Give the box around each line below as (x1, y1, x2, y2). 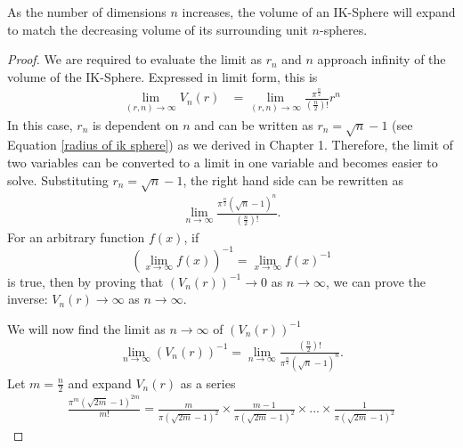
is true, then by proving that (7, 272, 164, 290)
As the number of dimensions (7, 3, 167, 20)
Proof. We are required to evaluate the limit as (7, 50, 262, 69)
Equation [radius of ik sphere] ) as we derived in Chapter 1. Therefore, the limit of (7, 135, 453, 154)
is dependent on (92, 115, 179, 134)
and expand (68, 373, 132, 392)
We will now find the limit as (7, 319, 166, 338)
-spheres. (320, 20, 368, 38)
